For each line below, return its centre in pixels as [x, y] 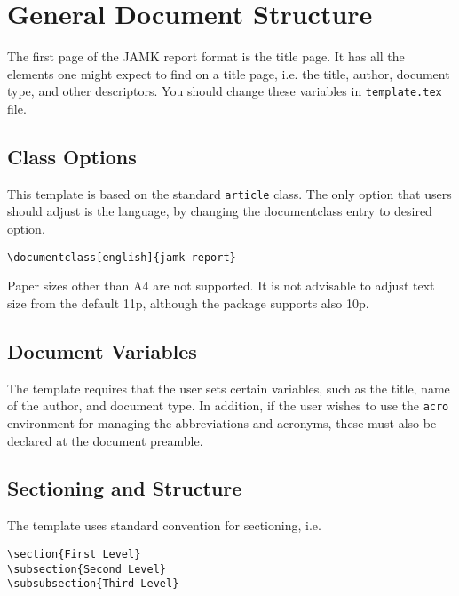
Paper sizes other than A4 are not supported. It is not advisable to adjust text [221, 286]
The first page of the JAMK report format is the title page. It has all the [206, 56]
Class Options [72, 156]
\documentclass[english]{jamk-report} [122, 257]
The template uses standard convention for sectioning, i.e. [164, 525]
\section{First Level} [74, 554]
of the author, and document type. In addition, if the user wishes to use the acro [228, 405]
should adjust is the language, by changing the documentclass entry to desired [220, 211]
